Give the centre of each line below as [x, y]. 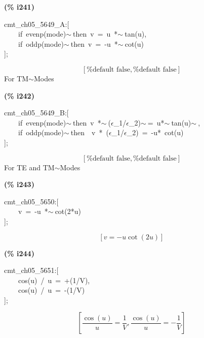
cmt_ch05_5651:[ [31, 270]
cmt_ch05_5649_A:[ [37, 24]
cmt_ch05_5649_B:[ [36, 113]
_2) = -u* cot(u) [155, 132]
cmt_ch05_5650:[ [31, 201]
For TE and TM [29, 167]
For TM [16, 78]
